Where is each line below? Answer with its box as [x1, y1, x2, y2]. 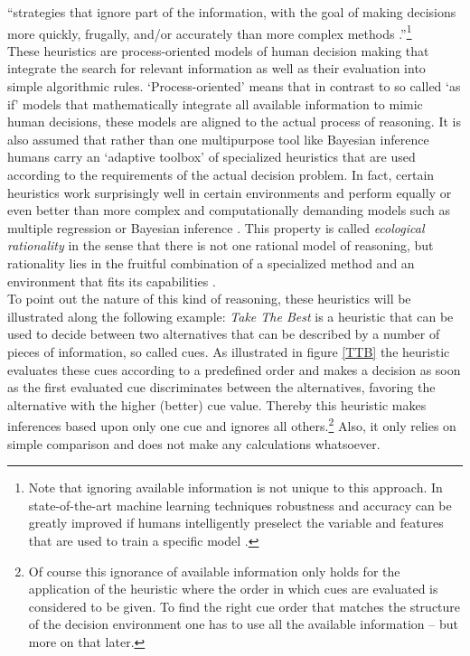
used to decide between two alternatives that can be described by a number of [7, 324, 440, 343]
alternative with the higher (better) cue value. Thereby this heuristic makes [7, 395, 427, 414]
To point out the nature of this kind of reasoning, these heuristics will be [7, 289, 411, 308]
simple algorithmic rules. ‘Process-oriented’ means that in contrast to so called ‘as [7, 77, 461, 96]
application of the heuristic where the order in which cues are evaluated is [28, 579, 438, 598]
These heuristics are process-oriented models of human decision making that [7, 41, 429, 60]
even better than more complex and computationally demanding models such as [7, 201, 450, 220]
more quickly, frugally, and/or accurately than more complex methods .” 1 [7, 21, 412, 42]
